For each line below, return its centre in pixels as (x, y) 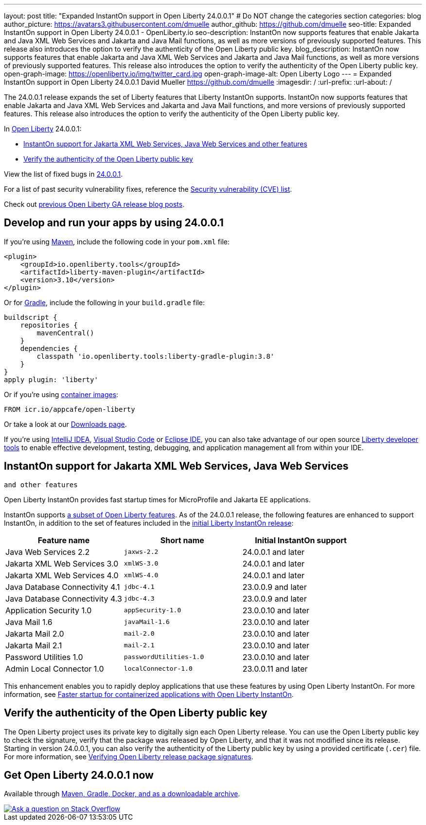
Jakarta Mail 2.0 (35, 633)
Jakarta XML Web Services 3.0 (62, 563)
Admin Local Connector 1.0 (55, 669)
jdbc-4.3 (139, 599)
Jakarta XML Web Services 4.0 (62, 575)
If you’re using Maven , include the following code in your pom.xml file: (117, 241)
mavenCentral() (65, 333)
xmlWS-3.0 (141, 564)
